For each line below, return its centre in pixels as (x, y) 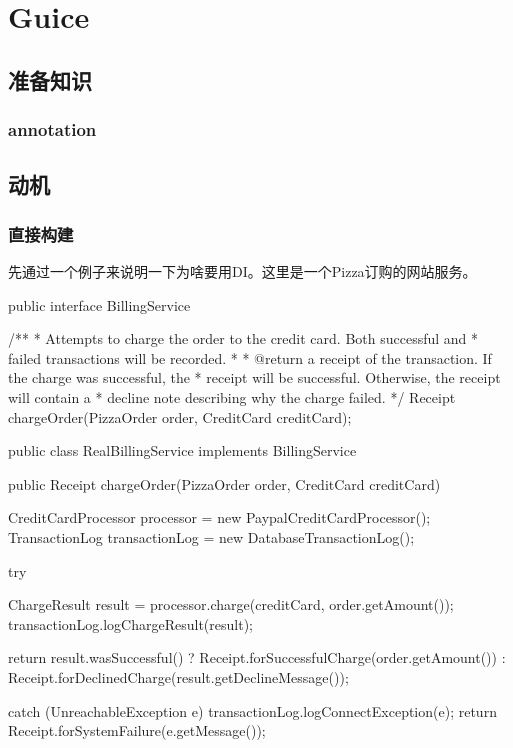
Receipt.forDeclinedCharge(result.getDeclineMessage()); (178, 676)
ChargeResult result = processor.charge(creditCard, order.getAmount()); (231, 604)
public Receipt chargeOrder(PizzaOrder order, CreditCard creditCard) (224, 483)
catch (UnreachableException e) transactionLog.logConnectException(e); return (252, 710)
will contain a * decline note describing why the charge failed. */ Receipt (232, 396)
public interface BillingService (99, 304)
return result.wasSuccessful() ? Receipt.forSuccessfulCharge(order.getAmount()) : (257, 657)
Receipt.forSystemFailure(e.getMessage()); (137, 730)
